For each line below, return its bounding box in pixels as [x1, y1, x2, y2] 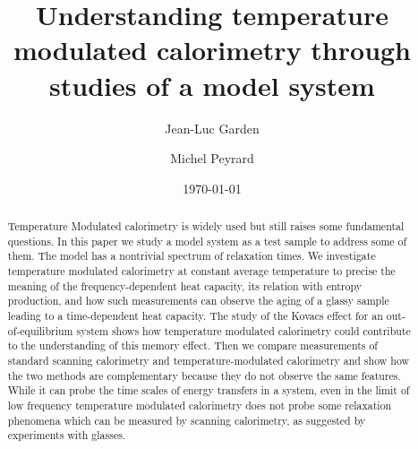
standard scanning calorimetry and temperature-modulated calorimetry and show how [7, 352, 410, 367]
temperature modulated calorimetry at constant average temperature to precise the [7, 263, 396, 279]
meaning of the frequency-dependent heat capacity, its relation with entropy [7, 278, 363, 293]
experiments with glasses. [7, 427, 126, 443]
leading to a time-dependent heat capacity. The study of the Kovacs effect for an [7, 308, 383, 324]
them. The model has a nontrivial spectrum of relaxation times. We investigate [7, 248, 376, 263]
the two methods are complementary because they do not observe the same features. [7, 367, 401, 383]
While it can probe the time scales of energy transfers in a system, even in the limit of [7, 383, 410, 398]
